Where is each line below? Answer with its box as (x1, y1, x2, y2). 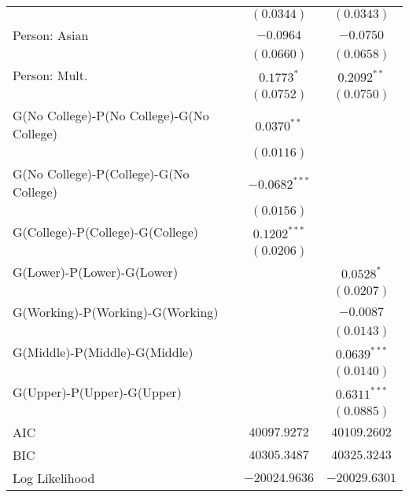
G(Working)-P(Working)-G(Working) (13, 303, 219, 321)
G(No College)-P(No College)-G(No (13, 106, 209, 124)
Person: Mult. (13, 66, 88, 84)
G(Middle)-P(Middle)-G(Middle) (13, 343, 193, 361)
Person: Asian (13, 26, 89, 44)
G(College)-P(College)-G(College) (13, 223, 198, 241)
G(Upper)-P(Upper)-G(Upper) (13, 383, 182, 401)
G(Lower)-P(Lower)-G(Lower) (13, 263, 179, 281)
